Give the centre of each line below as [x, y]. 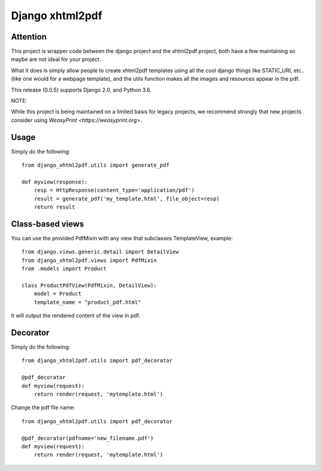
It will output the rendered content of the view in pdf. [75, 316]
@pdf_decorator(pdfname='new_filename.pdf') [88, 438]
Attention [29, 37]
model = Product [58, 294]
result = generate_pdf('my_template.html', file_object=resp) [127, 198]
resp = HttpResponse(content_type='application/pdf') [114, 190]
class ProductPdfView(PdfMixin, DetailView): [89, 285]
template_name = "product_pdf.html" [87, 302]
